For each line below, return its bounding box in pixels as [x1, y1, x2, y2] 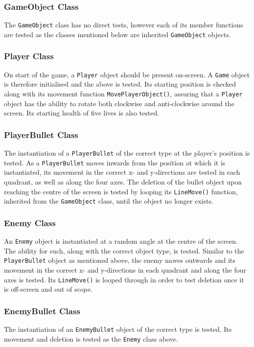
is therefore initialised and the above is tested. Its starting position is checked [4, 79, 236, 89]
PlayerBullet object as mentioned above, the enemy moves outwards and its [4, 255, 235, 265]
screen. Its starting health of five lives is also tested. [4, 108, 160, 118]
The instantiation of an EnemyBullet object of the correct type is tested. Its [4, 324, 232, 334]
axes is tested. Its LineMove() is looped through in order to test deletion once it [4, 274, 244, 284]
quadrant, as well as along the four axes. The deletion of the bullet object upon [4, 176, 242, 186]
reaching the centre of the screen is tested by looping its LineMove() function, [4, 186, 238, 196]
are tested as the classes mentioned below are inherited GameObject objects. [4, 29, 231, 39]
